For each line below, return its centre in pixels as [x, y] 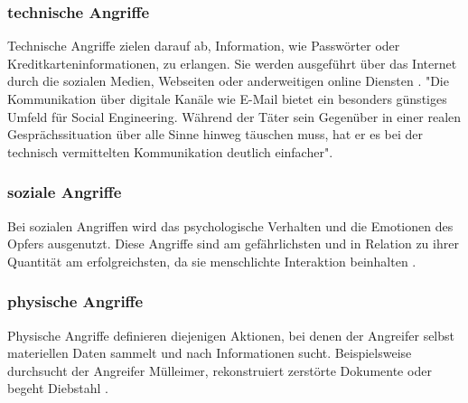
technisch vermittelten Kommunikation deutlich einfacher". [170, 151]
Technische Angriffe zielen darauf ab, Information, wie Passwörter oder [204, 46]
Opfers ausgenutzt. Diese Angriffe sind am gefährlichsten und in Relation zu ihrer [233, 244]
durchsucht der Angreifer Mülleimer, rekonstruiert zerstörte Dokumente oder [220, 370]
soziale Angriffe [65, 192]
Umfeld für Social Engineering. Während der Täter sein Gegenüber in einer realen [234, 116]
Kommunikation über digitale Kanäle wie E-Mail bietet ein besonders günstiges [227, 98]
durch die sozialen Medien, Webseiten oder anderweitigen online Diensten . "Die [228, 81]
